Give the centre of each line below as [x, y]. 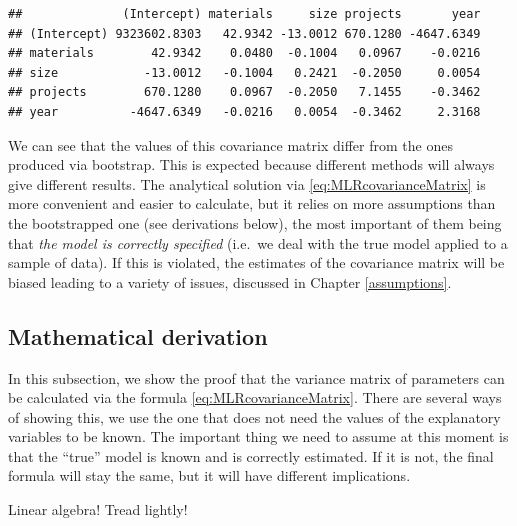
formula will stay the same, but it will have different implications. [209, 475]
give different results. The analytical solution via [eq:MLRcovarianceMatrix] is [247, 183]
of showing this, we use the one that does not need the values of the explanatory [254, 416]
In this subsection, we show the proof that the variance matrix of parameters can [256, 377]
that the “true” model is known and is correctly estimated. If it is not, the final [251, 455]
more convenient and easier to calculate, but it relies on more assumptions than [252, 203]
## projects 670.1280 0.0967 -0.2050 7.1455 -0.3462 [244, 92]
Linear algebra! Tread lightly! [98, 509]
